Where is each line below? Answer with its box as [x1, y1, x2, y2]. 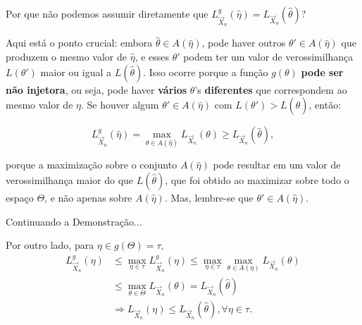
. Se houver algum [81, 97, 159, 112]
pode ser [301, 64, 344, 79]
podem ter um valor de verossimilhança [183, 49, 354, 63]
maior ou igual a [40, 64, 111, 79]
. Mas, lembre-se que [164, 190, 254, 204]
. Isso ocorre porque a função [143, 64, 268, 79]
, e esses [135, 49, 170, 63]
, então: [308, 97, 342, 112]
